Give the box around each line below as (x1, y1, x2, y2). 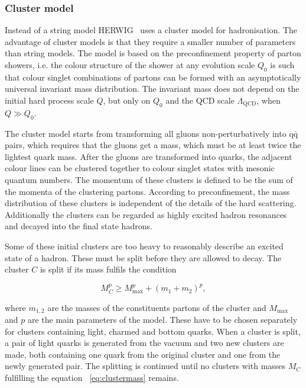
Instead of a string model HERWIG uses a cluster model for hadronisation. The (5, 24, 297, 36)
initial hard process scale (5, 94, 94, 106)
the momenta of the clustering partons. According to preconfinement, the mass (5, 185, 290, 197)
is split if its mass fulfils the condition (40, 263, 177, 275)
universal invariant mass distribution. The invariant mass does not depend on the (5, 82, 300, 95)
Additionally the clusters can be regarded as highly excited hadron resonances (5, 208, 287, 220)
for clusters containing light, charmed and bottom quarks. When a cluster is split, (5, 325, 301, 337)
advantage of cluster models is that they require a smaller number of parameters (5, 35, 296, 47)
